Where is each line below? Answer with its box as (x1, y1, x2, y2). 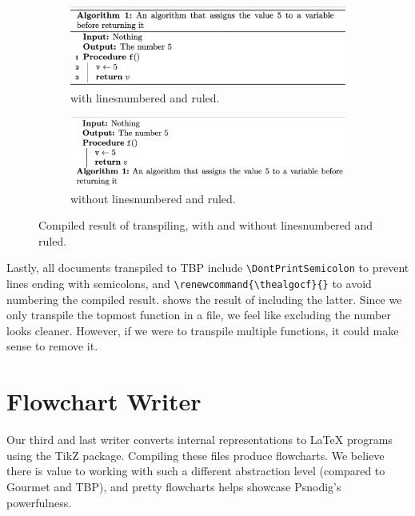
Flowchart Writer (6, 385, 202, 418)
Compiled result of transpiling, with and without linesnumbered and (38, 217, 373, 234)
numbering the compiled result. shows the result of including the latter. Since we (6, 290, 402, 307)
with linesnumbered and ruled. (70, 89, 220, 106)
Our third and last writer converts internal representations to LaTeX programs (6, 431, 393, 448)
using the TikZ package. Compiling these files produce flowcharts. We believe (6, 446, 385, 463)
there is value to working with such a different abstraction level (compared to (6, 462, 385, 479)
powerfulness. (6, 494, 72, 510)
